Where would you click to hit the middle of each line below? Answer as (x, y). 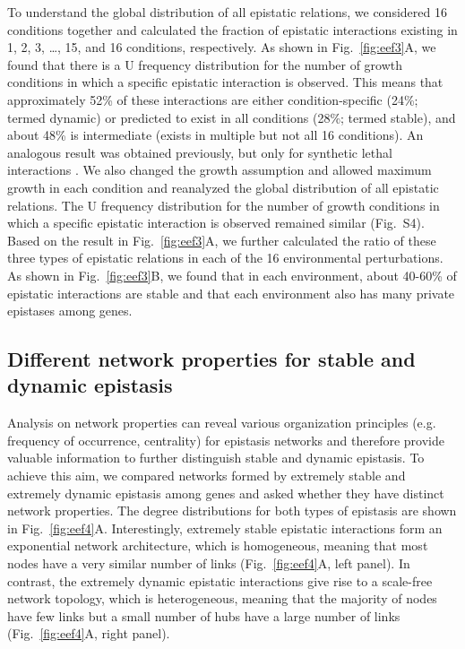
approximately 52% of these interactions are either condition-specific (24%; (213, 99)
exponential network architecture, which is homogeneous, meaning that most (218, 545)
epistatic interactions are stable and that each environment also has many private (231, 293)
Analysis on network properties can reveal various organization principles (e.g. (222, 423)
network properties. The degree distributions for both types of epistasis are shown (232, 511)
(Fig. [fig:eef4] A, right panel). (89, 633)
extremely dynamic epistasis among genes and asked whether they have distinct (226, 493)
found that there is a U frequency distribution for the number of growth (205, 64)
